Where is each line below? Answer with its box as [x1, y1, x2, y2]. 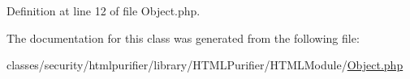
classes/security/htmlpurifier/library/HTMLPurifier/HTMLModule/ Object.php [6, 56, 404, 73]
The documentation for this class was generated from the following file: [6, 29, 360, 46]
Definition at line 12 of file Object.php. [6, 2, 201, 19]
